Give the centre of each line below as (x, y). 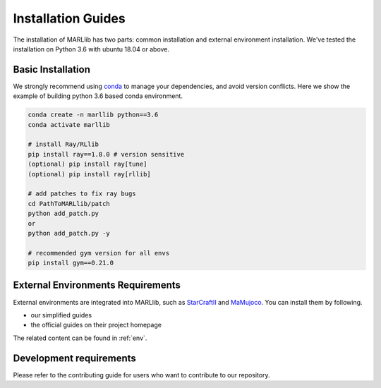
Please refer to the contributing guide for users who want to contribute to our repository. (142, 375)
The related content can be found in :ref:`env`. (80, 338)
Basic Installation (52, 69)
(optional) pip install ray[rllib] (89, 174)
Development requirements (75, 358)
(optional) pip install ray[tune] (87, 164)
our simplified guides (61, 315)
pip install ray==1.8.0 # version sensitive (106, 154)
